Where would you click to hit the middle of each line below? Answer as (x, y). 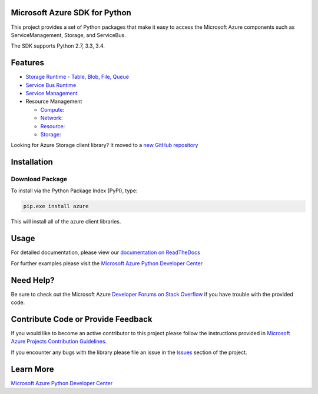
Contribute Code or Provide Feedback (82, 319)
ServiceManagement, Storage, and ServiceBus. (68, 35)
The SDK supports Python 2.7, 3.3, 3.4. (58, 46)
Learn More (32, 369)
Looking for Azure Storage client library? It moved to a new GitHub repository (105, 145)
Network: (52, 118)
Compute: (52, 109)
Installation (32, 162)
